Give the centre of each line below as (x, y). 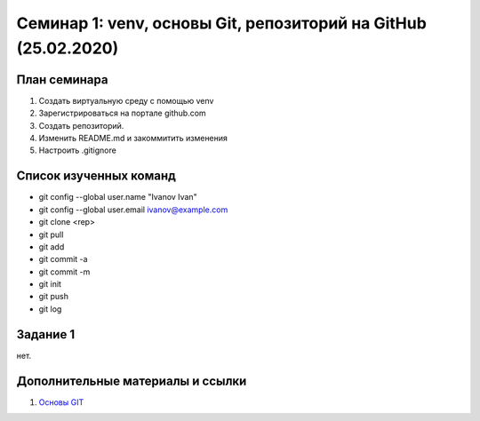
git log (50, 309)
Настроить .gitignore (78, 150)
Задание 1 (46, 334)
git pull (51, 234)
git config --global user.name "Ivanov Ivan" (118, 197)
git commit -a (63, 259)
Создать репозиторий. (81, 125)
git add (52, 246)
